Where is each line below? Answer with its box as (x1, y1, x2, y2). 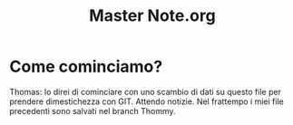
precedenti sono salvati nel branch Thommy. (9, 105, 176, 116)
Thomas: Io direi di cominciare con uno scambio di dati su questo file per (9, 86, 281, 97)
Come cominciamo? (9, 56, 163, 77)
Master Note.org (89, 5, 216, 26)
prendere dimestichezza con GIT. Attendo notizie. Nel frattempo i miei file (9, 96, 284, 107)
